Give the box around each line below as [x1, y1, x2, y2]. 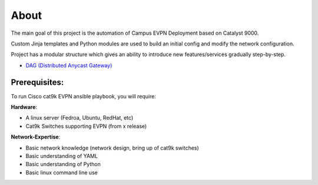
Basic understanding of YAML [25, 152, 98, 159]
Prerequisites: [11, 77, 64, 87]
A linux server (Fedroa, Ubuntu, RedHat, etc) [25, 114, 134, 121]
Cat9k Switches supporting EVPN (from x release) [25, 123, 147, 130]
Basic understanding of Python [25, 161, 101, 168]
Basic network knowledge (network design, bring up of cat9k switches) [25, 144, 200, 151]
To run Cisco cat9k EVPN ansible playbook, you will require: [11, 92, 156, 100]
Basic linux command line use [25, 169, 98, 176]
